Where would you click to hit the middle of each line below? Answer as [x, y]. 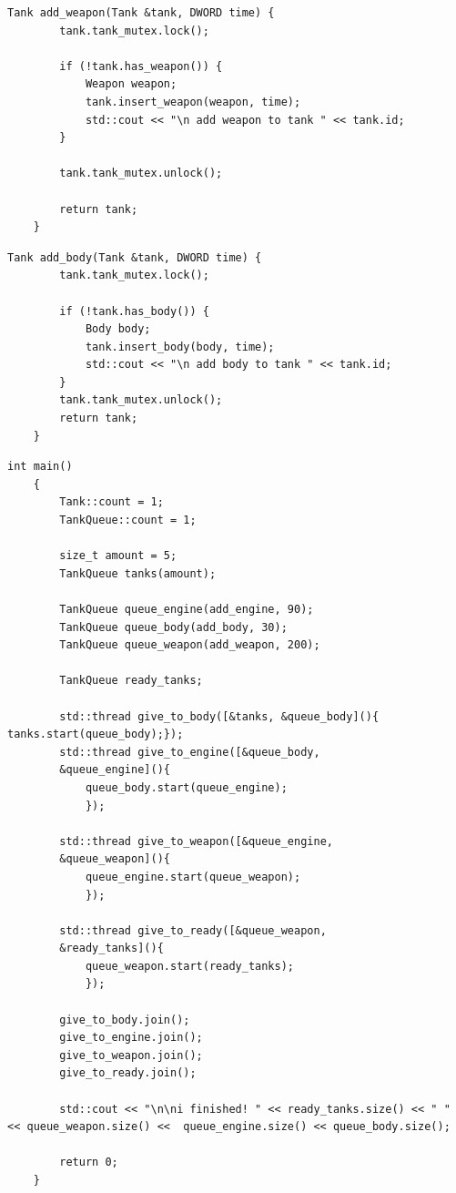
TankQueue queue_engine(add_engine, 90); [187, 609]
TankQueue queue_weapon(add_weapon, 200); [190, 645]
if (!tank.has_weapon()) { [141, 66]
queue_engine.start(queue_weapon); [193, 877]
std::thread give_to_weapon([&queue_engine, [196, 841]
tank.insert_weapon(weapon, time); [193, 102]
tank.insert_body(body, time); [180, 347]
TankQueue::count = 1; [128, 520]
